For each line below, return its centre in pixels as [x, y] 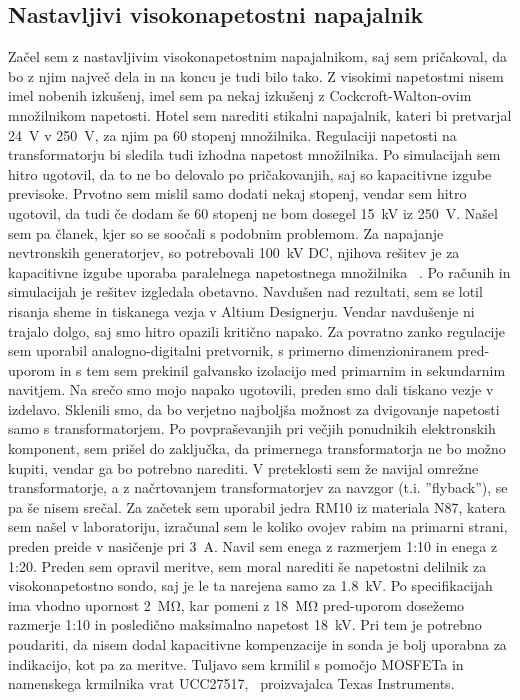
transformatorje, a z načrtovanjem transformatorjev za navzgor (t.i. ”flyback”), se [258, 487]
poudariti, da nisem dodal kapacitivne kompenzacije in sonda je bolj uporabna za [257, 644]
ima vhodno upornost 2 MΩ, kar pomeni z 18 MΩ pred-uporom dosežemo [236, 604]
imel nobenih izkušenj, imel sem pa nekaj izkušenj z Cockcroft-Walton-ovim [240, 95]
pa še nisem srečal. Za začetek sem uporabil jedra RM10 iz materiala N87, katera [257, 506]
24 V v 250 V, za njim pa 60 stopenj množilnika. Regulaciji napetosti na [232, 134]
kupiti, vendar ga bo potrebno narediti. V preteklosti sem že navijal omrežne [243, 467]
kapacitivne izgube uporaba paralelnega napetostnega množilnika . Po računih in [259, 271]
